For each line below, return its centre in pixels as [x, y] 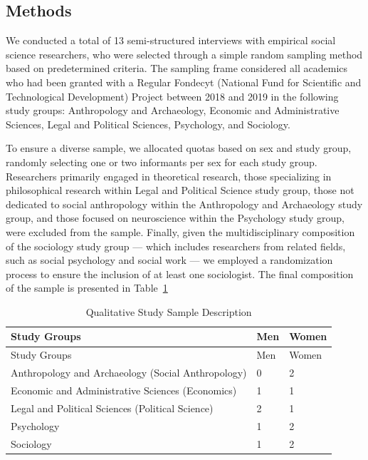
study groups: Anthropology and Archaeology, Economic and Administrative [173, 110]
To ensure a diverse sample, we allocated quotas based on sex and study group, [179, 148]
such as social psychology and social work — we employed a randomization [169, 260]
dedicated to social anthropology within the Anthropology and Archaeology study [184, 204]
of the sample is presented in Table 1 [87, 288]
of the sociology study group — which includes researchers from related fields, [176, 246]
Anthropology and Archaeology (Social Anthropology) [129, 373]
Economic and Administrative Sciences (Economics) [124, 390]
